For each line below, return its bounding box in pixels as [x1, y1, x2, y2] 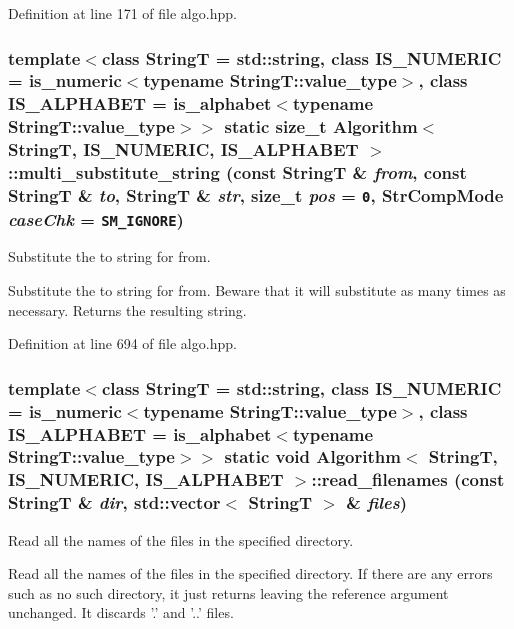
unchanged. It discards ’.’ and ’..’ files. [8, 602, 234, 623]
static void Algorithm [224, 444, 401, 469]
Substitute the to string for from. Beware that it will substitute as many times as [8, 279, 506, 300]
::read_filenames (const [311, 467, 505, 492]
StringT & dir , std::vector [8, 490, 221, 515]
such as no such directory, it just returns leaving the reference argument [8, 582, 449, 603]
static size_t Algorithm [224, 114, 418, 139]
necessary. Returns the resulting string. [8, 299, 247, 320]
